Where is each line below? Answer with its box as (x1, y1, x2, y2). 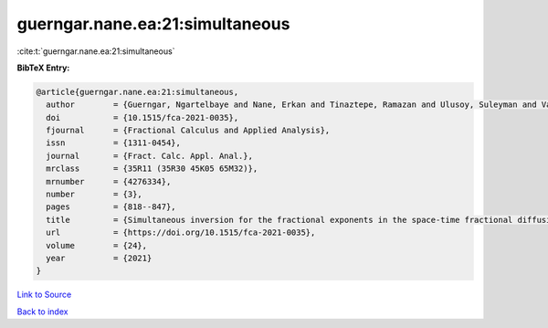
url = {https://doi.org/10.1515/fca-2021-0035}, (46, 227, 316, 238)
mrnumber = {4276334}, (46, 176, 172, 186)
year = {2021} (46, 253, 153, 263)
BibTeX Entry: (16, 62, 70, 73)
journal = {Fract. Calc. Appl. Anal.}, (46, 151, 253, 161)
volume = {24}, (46, 240, 148, 250)
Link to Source (16, 289, 72, 301)
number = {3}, (46, 189, 143, 200)
